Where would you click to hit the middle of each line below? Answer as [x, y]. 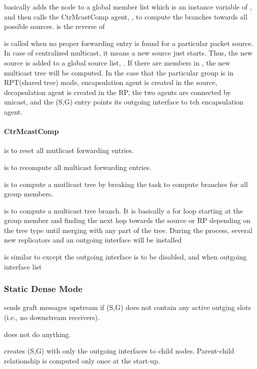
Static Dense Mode [43, 289]
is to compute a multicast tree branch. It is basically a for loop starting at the [124, 210]
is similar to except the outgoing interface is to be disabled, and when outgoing [125, 257]
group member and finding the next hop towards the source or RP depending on [127, 220]
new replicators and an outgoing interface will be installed [93, 240]
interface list [23, 266]
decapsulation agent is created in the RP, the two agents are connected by [117, 92]
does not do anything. [37, 334]
